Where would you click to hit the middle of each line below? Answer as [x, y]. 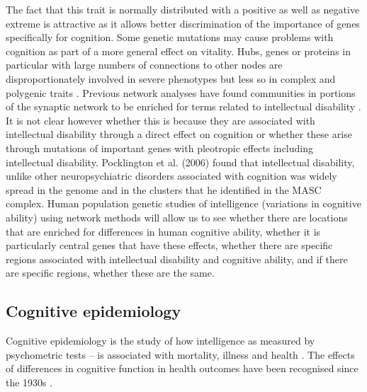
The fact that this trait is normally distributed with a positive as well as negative [183, 9]
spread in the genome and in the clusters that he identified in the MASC [164, 189]
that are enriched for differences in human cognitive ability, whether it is [163, 231]
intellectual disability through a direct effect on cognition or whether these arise [179, 134]
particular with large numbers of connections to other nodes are [144, 65]
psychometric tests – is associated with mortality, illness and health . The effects [180, 354]
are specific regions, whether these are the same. [110, 273]
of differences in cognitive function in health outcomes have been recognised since [182, 368]
